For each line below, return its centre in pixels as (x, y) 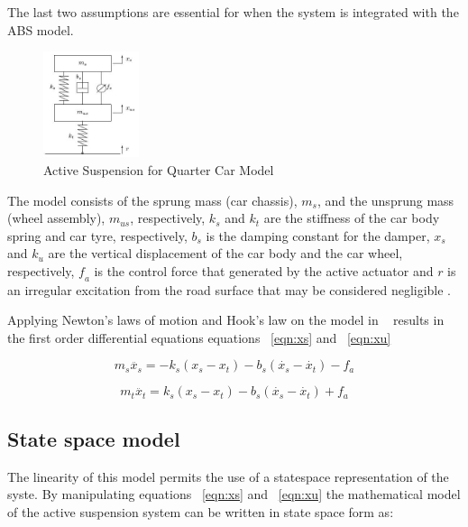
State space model (94, 438)
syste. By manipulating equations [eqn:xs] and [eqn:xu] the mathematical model (234, 494)
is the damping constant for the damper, (318, 235)
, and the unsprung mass (385, 200)
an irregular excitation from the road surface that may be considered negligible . (229, 289)
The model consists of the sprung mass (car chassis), (152, 200)
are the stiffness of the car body (352, 218)
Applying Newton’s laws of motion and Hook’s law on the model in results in (226, 320)
